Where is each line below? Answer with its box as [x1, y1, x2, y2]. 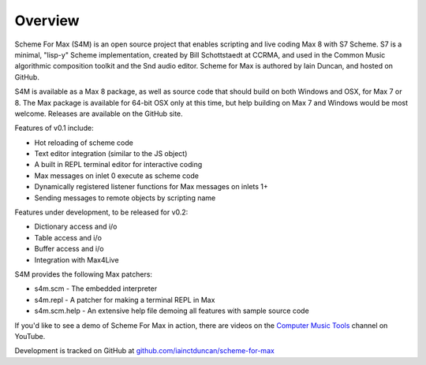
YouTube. [14, 331, 46, 341]
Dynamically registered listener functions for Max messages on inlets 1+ [34, 182, 268, 192]
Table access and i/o [34, 233, 103, 242]
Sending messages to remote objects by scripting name [34, 193, 216, 203]
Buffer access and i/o [34, 244, 104, 254]
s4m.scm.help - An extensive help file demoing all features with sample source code [34, 306, 309, 315]
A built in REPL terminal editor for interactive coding [34, 160, 203, 169]
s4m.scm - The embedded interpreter [34, 284, 158, 293]
